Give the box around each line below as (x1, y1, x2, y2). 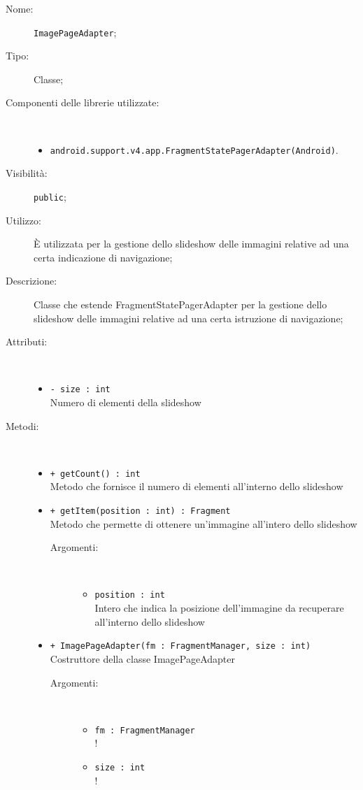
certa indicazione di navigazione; (34, 250, 173, 264)
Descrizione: (6, 273, 57, 288)
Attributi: (6, 334, 48, 349)
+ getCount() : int (50, 468, 141, 479)
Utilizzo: (6, 213, 41, 227)
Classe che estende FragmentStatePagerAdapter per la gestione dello (34, 296, 327, 311)
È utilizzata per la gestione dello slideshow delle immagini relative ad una (34, 236, 349, 251)
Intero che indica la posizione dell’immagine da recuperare (94, 601, 344, 615)
